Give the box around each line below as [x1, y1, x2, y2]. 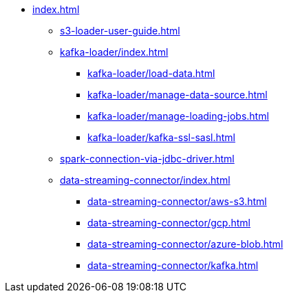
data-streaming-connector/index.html [60, 174, 231, 186]
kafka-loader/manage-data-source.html [87, 89, 268, 100]
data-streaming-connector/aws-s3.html [87, 195, 267, 207]
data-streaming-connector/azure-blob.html [87, 238, 283, 250]
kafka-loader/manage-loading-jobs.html [87, 110, 269, 122]
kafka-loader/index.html [60, 46, 169, 58]
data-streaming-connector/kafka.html [87, 259, 259, 271]
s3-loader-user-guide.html [60, 25, 180, 36]
